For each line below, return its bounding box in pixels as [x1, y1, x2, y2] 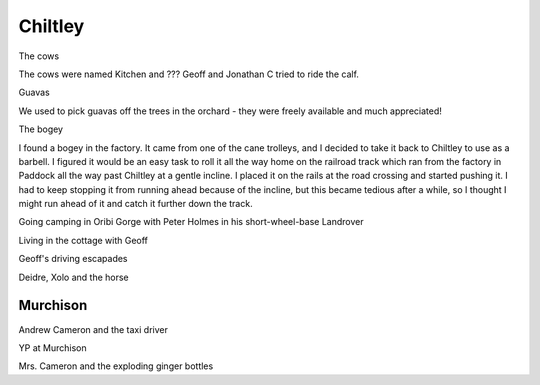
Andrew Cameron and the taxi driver [18, 323, 169, 335]
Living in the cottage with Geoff [18, 234, 149, 246]
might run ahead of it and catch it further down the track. [18, 198, 254, 210]
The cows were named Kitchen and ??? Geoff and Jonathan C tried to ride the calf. [18, 68, 360, 80]
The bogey [18, 123, 64, 135]
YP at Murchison [18, 341, 87, 354]
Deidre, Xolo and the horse [18, 271, 129, 283]
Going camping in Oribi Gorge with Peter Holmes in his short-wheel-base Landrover [18, 216, 364, 228]
